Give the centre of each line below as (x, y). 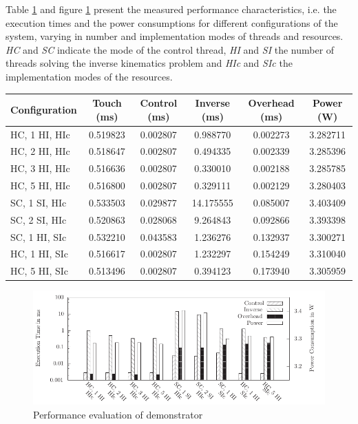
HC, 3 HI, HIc (40, 168)
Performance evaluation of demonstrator (118, 414)
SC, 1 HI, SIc (39, 236)
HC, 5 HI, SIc (39, 271)
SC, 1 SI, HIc (39, 202)
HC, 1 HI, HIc (40, 134)
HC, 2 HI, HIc (40, 151)
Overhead (271, 103)
